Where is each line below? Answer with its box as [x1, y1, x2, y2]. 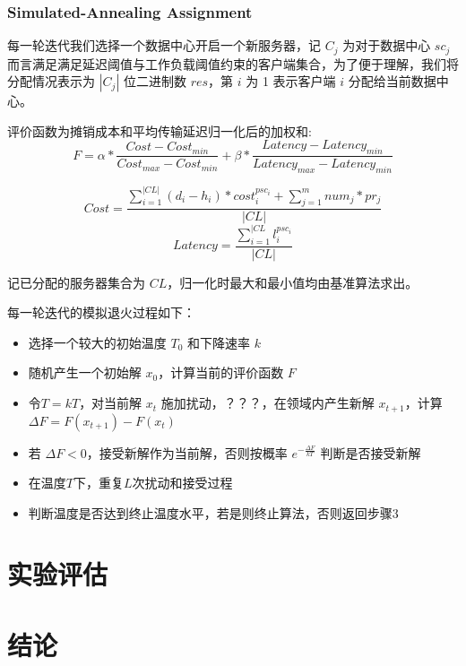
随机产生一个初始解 [28, 363, 142, 382]
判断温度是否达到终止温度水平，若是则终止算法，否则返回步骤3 [28, 503, 399, 522]
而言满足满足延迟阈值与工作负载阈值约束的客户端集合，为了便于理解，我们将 [7, 54, 459, 73]
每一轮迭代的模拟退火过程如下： [7, 303, 195, 322]
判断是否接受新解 [320, 443, 421, 462]
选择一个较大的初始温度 [28, 333, 167, 351]
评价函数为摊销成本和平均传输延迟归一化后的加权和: [7, 121, 312, 140]
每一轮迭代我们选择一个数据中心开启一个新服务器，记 [7, 36, 321, 55]
